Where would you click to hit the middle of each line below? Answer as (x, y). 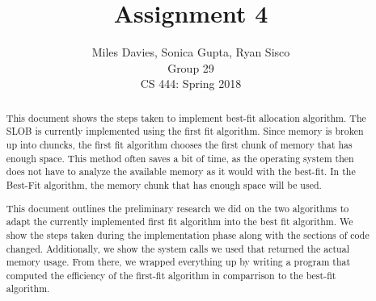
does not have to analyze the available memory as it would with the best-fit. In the (181, 171)
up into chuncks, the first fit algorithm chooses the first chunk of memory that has (179, 145)
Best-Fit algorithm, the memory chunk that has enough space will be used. (164, 184)
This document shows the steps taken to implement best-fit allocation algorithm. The (186, 117)
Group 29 (191, 67)
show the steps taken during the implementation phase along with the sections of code (188, 234)
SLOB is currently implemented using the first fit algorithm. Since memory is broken (185, 131)
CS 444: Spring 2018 (191, 84)
